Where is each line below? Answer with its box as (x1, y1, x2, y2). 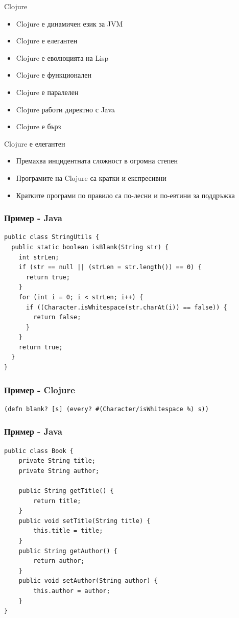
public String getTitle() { (18, 487, 114, 495)
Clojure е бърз (16, 121, 61, 132)
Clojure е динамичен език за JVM (16, 18, 123, 29)
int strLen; (18, 253, 59, 261)
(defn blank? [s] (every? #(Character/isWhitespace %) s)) (4, 405, 209, 413)
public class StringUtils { (4, 233, 100, 241)
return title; (33, 497, 81, 505)
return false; (33, 314, 81, 321)
